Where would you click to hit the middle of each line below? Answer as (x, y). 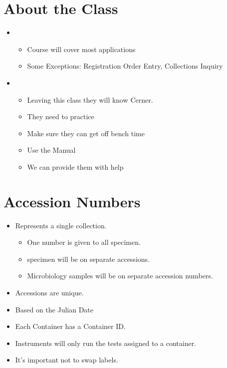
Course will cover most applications (81, 49)
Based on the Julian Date (54, 309)
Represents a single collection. (61, 225)
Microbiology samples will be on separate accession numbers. (120, 276)
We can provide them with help (75, 166)
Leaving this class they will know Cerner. (90, 99)
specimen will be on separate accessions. (88, 259)
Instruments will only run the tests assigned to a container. (106, 343)
